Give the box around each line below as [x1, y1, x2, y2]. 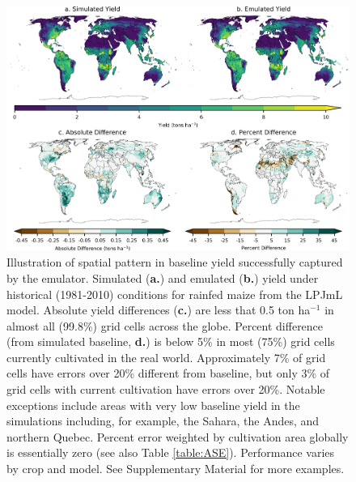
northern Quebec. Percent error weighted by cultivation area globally [6, 428, 349, 445]
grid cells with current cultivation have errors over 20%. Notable [6, 381, 325, 398]
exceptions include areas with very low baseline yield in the [6, 396, 300, 413]
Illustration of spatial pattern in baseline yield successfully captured [6, 254, 343, 271]
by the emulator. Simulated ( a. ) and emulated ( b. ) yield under [6, 269, 319, 286]
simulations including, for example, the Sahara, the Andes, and [6, 412, 320, 429]
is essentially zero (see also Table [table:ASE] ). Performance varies [6, 444, 335, 461]
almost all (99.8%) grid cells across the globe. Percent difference [6, 317, 324, 334]
